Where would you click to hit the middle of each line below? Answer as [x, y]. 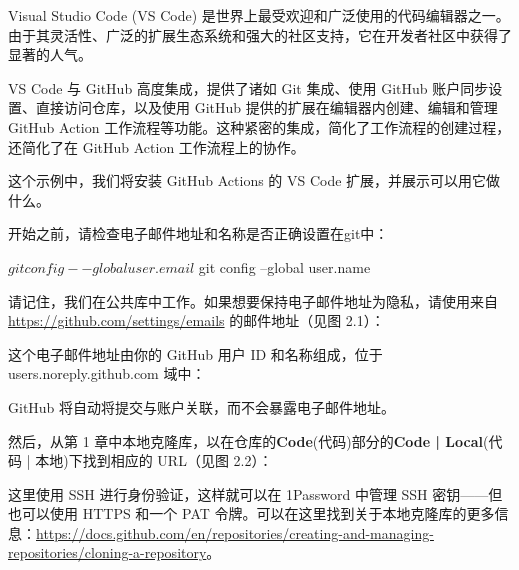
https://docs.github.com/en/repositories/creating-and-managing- [235, 532]
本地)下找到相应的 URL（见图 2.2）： [154, 460]
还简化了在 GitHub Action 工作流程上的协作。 [156, 146]
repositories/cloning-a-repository [107, 552]
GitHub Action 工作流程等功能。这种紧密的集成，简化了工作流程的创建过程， [259, 126]
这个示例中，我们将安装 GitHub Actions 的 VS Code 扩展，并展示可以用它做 [254, 180]
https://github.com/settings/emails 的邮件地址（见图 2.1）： [196, 320]
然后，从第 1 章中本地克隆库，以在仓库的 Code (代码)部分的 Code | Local [245, 440]
